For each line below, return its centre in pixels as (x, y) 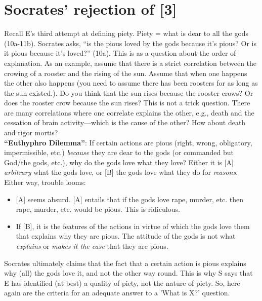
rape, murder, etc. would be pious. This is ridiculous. (98, 209)
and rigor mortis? (31, 133)
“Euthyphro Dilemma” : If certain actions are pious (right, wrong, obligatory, (128, 142)
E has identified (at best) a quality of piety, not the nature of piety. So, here (122, 283)
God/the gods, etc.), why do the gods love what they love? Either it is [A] (119, 162)
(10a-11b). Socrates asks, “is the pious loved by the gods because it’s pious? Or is (130, 43)
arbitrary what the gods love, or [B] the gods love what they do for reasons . (121, 172)
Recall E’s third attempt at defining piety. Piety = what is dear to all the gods (126, 33)
